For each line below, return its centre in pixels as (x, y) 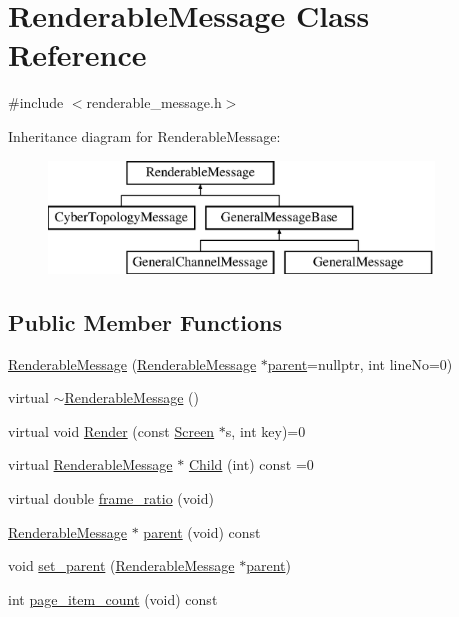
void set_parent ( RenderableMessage (121, 565)
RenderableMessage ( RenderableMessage (132, 363)
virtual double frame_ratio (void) (111, 498)
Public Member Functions (145, 321)
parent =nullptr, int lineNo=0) (360, 363)
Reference (77, 54)
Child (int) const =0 (251, 464)
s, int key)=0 (265, 430)
